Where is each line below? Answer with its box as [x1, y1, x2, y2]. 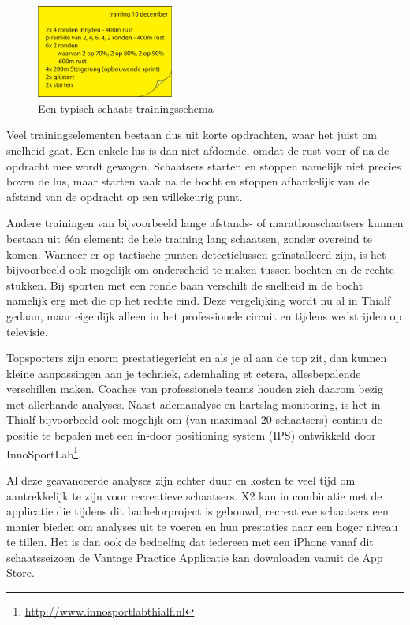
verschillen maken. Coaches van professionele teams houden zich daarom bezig [6, 380, 383, 397]
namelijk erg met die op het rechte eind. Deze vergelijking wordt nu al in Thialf [6, 292, 391, 309]
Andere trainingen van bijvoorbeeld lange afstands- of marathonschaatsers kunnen [6, 215, 404, 231]
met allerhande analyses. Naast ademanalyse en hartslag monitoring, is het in [6, 395, 381, 412]
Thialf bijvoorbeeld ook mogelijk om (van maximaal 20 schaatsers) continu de [6, 411, 382, 428]
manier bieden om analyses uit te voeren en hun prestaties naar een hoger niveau [6, 518, 398, 534]
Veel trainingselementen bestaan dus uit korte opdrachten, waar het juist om [6, 126, 377, 143]
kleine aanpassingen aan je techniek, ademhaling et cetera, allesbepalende [6, 365, 361, 381]
